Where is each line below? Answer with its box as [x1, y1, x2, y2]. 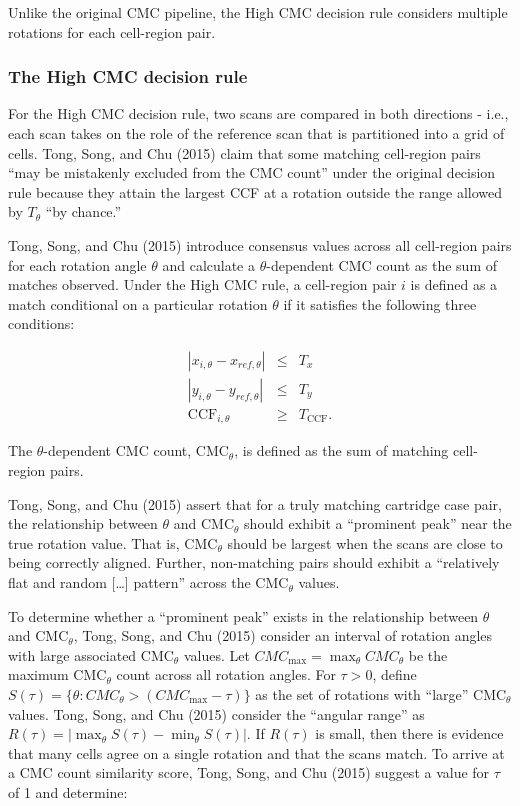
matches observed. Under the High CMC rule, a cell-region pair [8, 274, 397, 295]
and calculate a [162, 254, 255, 275]
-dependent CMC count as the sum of [266, 254, 497, 275]
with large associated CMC [8, 644, 174, 665]
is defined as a [410, 274, 498, 295]
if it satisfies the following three [283, 293, 477, 314]
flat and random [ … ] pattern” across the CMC [8, 572, 289, 593]
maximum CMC [8, 664, 107, 685]
